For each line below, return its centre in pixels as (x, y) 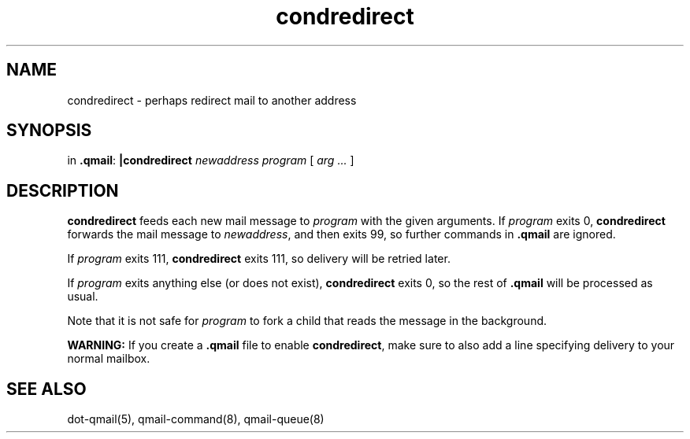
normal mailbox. (109, 359)
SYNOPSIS (49, 131)
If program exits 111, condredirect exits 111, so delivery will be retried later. (259, 259)
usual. (83, 297)
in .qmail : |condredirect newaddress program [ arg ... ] (211, 160)
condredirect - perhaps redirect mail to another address (212, 100)
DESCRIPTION (63, 190)
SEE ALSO (46, 389)
